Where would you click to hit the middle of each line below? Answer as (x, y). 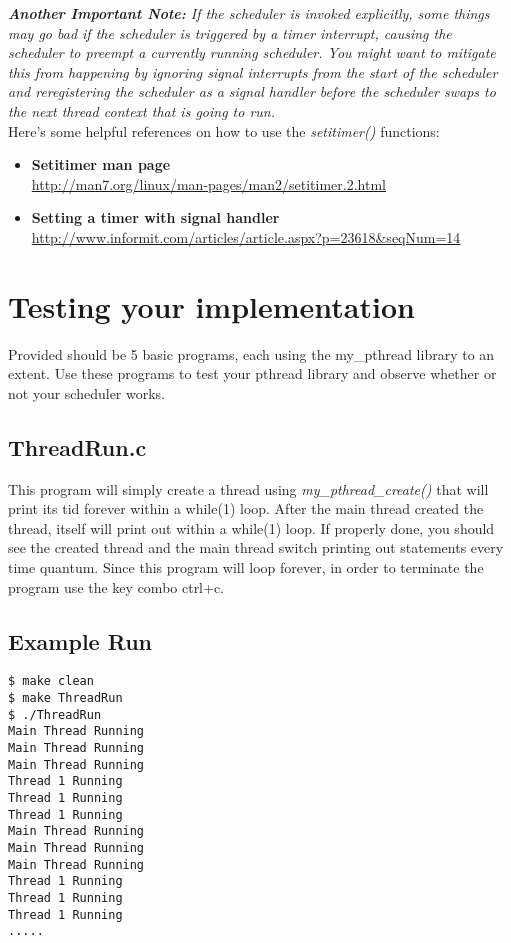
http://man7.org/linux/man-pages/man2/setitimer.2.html (208, 183)
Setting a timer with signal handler (155, 217)
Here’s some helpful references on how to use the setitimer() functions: (224, 130)
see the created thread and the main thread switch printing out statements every (256, 547)
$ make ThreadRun (65, 698)
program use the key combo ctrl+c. (116, 586)
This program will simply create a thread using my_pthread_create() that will (248, 488)
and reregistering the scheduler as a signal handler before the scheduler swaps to (252, 91)
